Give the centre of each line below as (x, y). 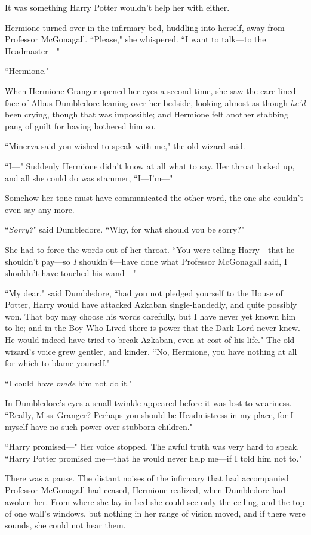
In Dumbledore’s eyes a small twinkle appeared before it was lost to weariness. (148, 403)
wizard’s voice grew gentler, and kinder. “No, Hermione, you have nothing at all (151, 351)
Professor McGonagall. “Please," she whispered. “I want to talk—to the (136, 39)
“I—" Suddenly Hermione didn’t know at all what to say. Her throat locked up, (150, 166)
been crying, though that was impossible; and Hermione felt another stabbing (147, 114)
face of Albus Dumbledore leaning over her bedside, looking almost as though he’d (155, 102)
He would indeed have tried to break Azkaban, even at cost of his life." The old (150, 340)
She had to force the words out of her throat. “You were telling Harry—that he (150, 249)
